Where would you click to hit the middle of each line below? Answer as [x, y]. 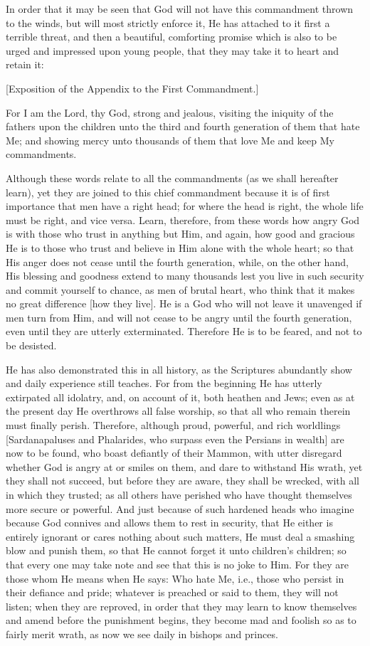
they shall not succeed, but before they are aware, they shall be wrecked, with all [183, 481]
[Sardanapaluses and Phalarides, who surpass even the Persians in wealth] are [175, 439]
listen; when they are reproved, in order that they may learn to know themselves [181, 606]
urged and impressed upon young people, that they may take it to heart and [173, 50]
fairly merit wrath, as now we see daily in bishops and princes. [142, 634]
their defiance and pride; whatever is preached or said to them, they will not [172, 592]
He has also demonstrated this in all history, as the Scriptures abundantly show [179, 369]
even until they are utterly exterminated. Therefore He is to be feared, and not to [184, 331]
